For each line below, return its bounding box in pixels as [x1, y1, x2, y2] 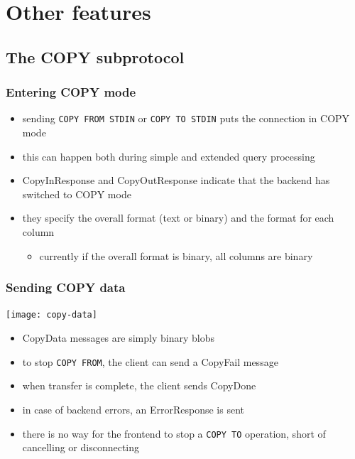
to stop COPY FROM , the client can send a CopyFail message [22, 354, 278, 369]
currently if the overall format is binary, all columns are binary [39, 248, 313, 263]
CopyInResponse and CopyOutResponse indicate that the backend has [22, 173, 330, 188]
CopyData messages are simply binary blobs [22, 330, 214, 345]
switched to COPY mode [22, 186, 131, 201]
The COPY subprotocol [6, 45, 185, 67]
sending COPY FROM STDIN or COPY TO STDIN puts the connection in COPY [22, 111, 350, 126]
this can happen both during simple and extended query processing [22, 148, 315, 163]
